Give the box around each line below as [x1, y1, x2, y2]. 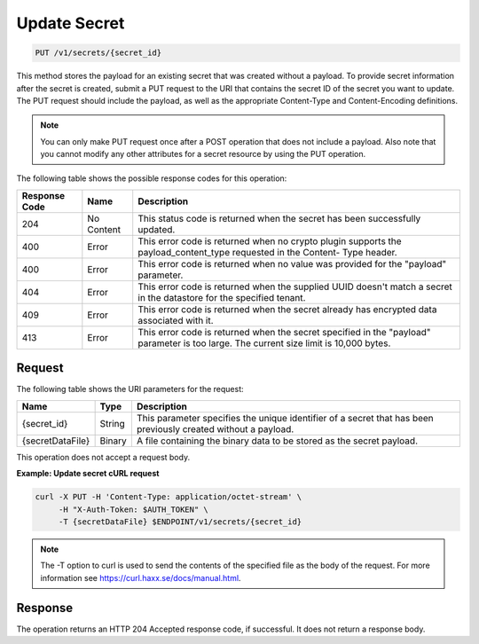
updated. [137, 223, 176, 235]
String [99, 417, 126, 429]
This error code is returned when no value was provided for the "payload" [137, 257, 447, 270]
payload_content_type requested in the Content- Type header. [137, 246, 398, 258]
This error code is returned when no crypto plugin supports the [137, 235, 403, 247]
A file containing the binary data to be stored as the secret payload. [136, 435, 419, 447]
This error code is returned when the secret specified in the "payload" [137, 326, 431, 338]
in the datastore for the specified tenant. [137, 291, 306, 303]
